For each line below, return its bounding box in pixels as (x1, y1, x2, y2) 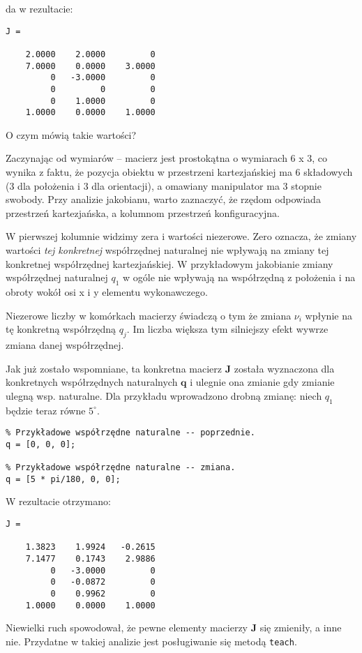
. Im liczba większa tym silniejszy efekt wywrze (126, 322, 329, 336)
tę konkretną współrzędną (6, 322, 116, 336)
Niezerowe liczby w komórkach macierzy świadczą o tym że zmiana (6, 308, 292, 322)
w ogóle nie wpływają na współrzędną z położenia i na (123, 270, 356, 285)
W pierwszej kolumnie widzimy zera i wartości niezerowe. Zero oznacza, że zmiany (6, 229, 357, 243)
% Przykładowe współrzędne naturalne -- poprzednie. (6, 428, 255, 438)
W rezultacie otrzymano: (6, 494, 111, 509)
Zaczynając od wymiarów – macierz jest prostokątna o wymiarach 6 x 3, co (6, 151, 328, 165)
